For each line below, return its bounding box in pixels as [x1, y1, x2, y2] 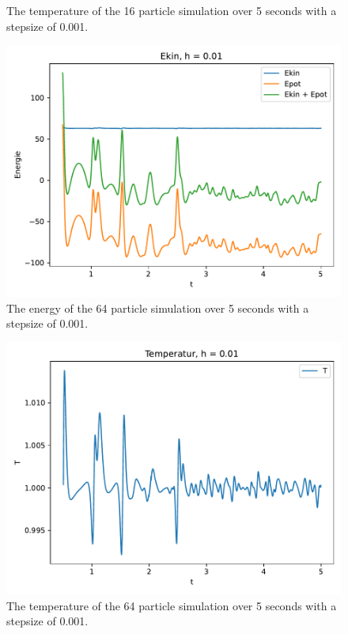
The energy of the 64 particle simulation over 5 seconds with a [6, 299, 309, 316]
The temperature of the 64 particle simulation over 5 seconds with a [6, 597, 337, 613]
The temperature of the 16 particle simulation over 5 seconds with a [6, 2, 337, 18]
